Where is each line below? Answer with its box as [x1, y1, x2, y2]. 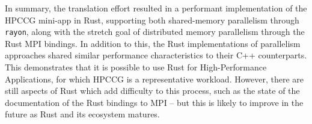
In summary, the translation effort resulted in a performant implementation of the [5, 2, 307, 14]
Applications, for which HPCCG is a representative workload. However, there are [5, 72, 304, 85]
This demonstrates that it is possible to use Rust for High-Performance [5, 61, 267, 73]
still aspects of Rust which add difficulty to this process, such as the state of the [5, 84, 300, 97]
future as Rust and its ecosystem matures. [5, 108, 160, 120]
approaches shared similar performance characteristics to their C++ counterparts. [5, 49, 307, 61]
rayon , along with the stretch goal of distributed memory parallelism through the [5, 25, 305, 38]
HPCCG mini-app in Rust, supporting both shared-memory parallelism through [5, 13, 299, 26]
